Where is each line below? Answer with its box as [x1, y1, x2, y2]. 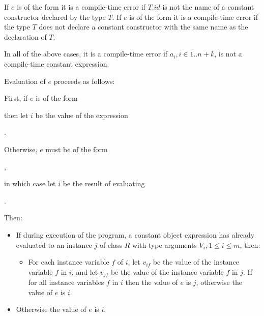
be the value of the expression [35, 109, 128, 120]
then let [4, 109, 28, 120]
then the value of [125, 277, 178, 288]
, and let [71, 266, 98, 277]
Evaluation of [4, 75, 46, 86]
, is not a [214, 48, 242, 59]
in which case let [4, 178, 56, 189]
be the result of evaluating [63, 178, 145, 189]
